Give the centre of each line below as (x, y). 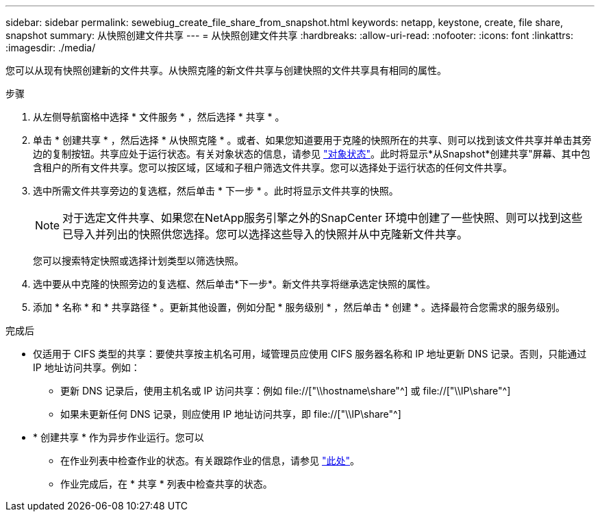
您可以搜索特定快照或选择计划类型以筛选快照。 (138, 261)
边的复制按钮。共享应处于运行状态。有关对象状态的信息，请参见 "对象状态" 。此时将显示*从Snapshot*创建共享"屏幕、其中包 (312, 154)
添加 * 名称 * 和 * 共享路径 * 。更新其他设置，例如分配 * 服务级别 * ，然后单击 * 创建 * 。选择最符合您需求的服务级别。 (299, 307)
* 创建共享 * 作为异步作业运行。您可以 (118, 437)
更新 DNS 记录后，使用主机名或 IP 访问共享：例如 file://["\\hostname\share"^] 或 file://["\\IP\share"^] (286, 391)
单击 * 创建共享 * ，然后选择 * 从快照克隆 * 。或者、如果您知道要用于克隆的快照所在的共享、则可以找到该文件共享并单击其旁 (312, 140)
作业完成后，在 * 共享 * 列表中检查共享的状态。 (166, 484)
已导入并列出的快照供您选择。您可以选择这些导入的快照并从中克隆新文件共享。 (265, 234)
